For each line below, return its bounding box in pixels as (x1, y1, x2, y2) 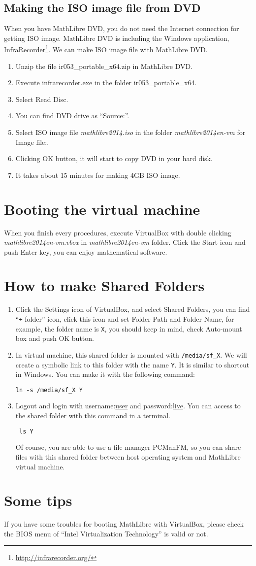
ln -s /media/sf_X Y (15, 386, 83, 394)
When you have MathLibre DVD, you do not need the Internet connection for (4, 23, 239, 33)
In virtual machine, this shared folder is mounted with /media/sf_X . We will (15, 349, 247, 360)
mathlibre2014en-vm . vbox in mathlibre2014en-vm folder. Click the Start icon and (4, 237, 246, 247)
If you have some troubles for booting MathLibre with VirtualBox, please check (4, 519, 244, 529)
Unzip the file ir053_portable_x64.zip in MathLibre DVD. (15, 61, 193, 71)
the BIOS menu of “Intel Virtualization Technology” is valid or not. (4, 528, 208, 538)
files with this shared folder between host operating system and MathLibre (15, 451, 241, 462)
